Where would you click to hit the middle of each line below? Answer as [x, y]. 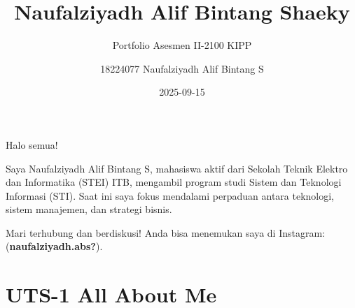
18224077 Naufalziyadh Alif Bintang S [182, 68]
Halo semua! [32, 144]
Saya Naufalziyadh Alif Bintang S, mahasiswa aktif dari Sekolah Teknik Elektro [177, 168]
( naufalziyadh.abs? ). [54, 246]
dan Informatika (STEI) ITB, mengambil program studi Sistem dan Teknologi [174, 182]
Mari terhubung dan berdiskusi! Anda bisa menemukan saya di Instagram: [165, 232]
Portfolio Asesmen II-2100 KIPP [182, 45]
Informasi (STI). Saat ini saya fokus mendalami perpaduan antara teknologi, [170, 195]
